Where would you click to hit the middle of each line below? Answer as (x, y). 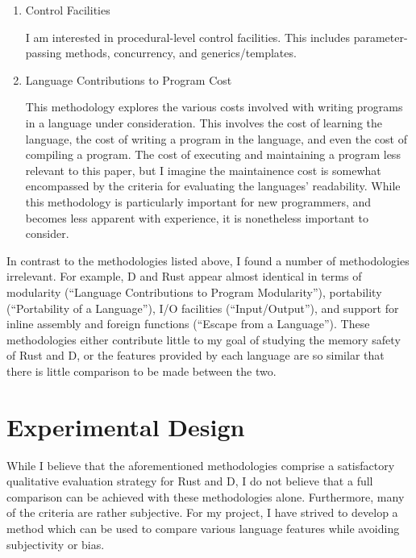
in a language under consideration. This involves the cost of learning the (204, 122)
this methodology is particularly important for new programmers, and (198, 201)
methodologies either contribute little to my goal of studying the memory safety (204, 339)
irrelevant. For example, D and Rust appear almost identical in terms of (184, 276)
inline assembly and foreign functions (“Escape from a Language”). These (188, 324)
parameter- (381, 37)
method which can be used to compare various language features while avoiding (203, 528)
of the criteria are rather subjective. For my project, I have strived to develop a (202, 512)
